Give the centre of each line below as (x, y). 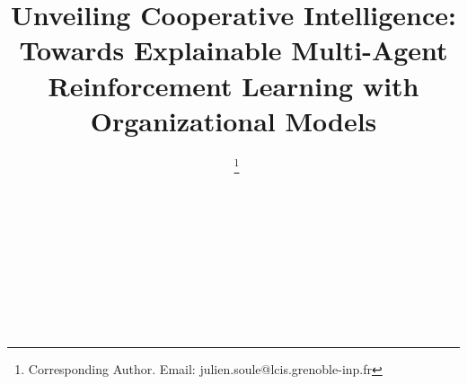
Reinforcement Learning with (233, 85)
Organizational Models (233, 120)
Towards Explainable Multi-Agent (233, 50)
